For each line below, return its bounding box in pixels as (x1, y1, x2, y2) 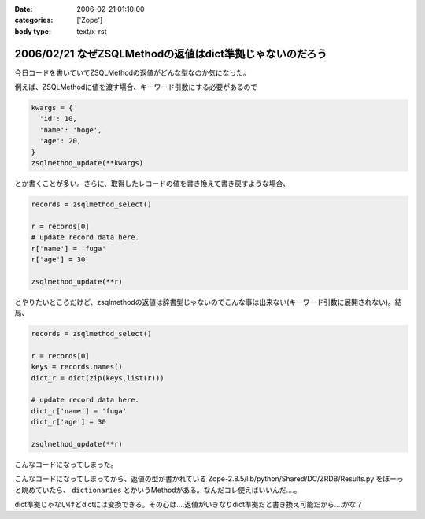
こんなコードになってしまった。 (14, 459, 118, 469)
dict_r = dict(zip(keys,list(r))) (31, 373, 164, 382)
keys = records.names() (31, 362, 124, 372)
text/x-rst (76, 26, 107, 35)
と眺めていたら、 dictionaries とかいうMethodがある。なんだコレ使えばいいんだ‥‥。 (14, 485, 301, 495)
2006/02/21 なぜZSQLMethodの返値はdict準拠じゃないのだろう (14, 47, 327, 61)
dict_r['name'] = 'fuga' (31, 406, 128, 415)
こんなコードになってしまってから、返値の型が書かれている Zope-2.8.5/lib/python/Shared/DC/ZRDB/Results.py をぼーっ (14, 474, 405, 484)
